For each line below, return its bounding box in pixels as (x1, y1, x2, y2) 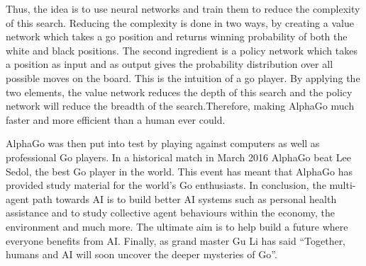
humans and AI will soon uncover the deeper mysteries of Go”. (6, 247, 277, 262)
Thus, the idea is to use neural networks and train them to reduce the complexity (6, 1, 360, 16)
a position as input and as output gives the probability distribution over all (6, 57, 333, 71)
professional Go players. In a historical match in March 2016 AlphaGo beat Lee (6, 149, 351, 164)
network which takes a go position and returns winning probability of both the (6, 29, 348, 44)
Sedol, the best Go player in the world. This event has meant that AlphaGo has (6, 163, 353, 178)
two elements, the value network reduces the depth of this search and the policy (6, 84, 353, 99)
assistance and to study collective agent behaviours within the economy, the (6, 205, 335, 220)
